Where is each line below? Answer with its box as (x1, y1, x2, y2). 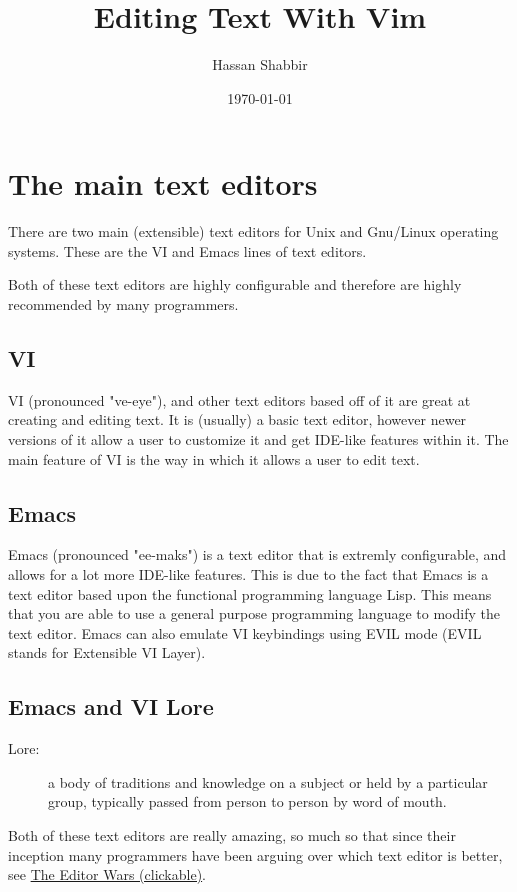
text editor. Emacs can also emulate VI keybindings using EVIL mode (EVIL (8, 622, 482, 643)
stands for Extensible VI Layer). (8, 642, 206, 663)
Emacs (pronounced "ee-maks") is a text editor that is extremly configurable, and (8, 544, 507, 565)
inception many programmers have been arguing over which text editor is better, (8, 844, 503, 865)
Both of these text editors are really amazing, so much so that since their (8, 824, 456, 845)
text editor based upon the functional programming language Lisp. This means (8, 583, 492, 604)
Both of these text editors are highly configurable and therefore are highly (8, 274, 462, 295)
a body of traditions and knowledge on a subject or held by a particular (48, 771, 488, 792)
